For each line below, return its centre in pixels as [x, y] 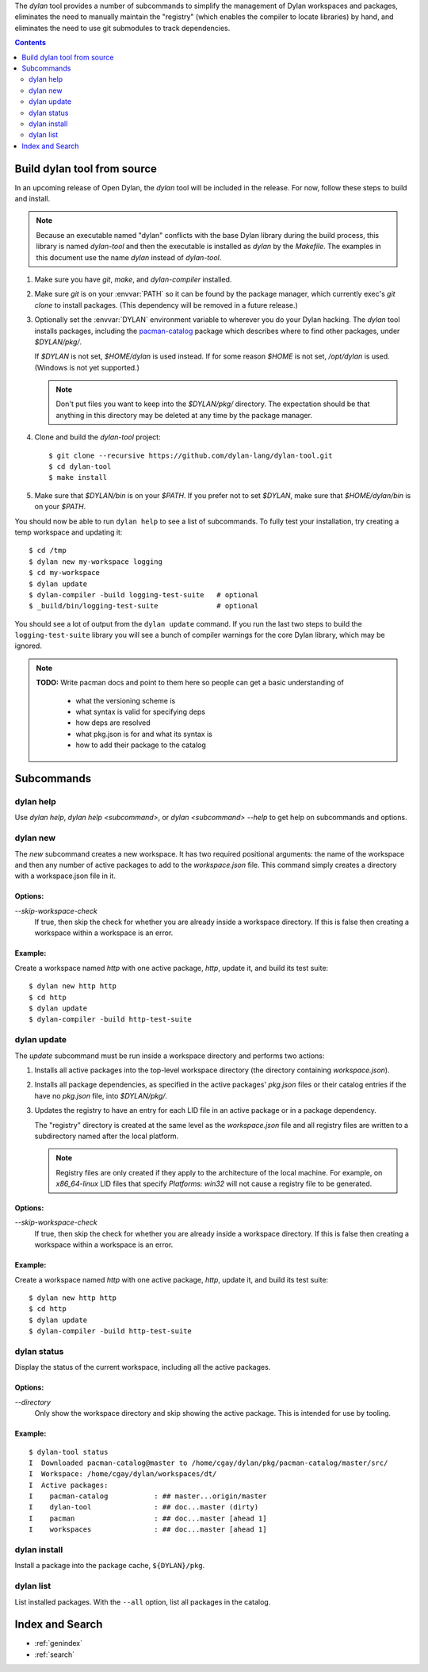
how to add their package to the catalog [141, 745]
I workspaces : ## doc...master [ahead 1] [148, 1530]
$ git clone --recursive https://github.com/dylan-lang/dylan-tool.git [191, 455]
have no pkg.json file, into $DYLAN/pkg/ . [101, 1095]
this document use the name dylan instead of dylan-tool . [129, 257]
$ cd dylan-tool [80, 467]
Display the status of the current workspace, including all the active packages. [143, 1367]
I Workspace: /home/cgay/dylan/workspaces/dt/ [123, 1474]
